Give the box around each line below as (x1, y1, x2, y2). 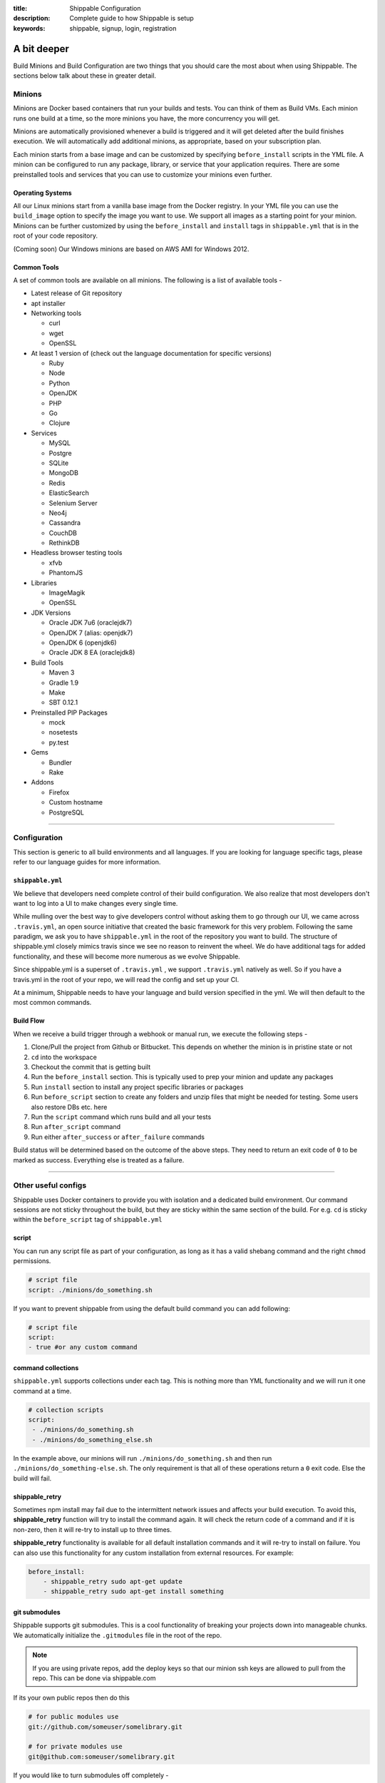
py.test (48, 738, 69, 747)
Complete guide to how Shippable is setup (69, 14, 194, 23)
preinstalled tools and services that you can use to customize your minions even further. (13, 170, 272, 178)
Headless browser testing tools (31, 548, 123, 557)
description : (13, 14, 51, 23)
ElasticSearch (48, 489, 89, 497)
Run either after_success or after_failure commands (31, 1133, 205, 1141)
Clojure (48, 419, 71, 427)
